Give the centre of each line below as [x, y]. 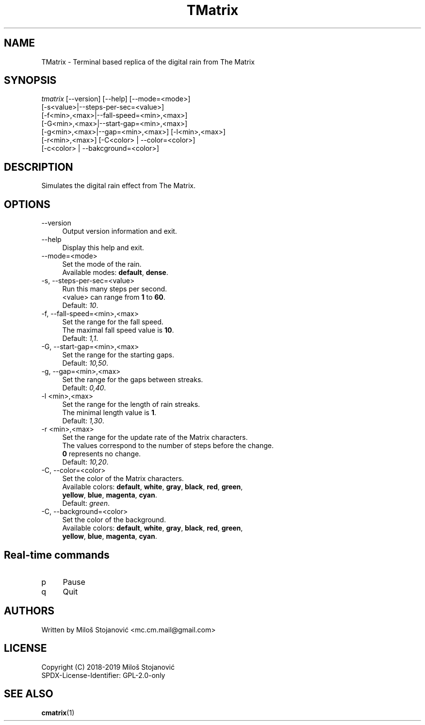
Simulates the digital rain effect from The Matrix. [118, 186]
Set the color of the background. [114, 520]
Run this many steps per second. [115, 289]
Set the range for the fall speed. [113, 322]
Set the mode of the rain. [102, 264]
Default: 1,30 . [83, 421]
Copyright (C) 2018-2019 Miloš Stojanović [108, 667]
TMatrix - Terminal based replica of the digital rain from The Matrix [148, 62]
